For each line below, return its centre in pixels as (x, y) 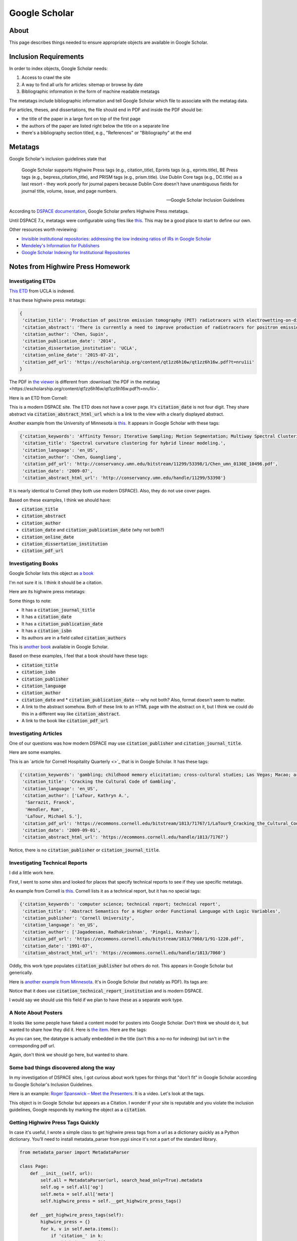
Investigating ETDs (32, 281)
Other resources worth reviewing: (43, 230)
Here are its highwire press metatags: (48, 592)
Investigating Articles (36, 733)
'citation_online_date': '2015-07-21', (71, 355)
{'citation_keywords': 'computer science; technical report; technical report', (120, 904)
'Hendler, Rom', (45, 809)
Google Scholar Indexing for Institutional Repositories (76, 253)
